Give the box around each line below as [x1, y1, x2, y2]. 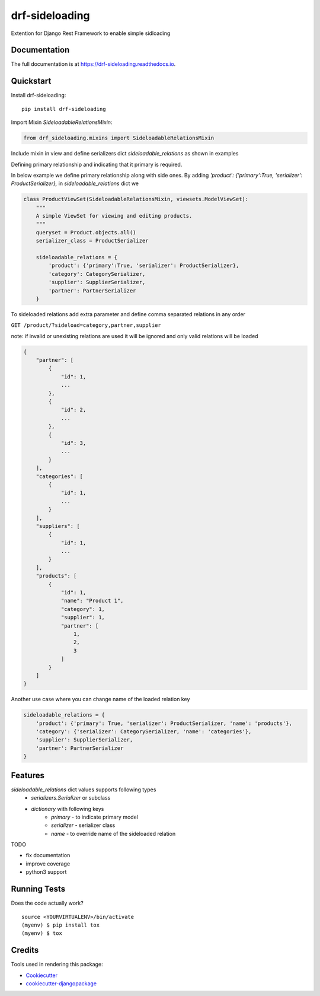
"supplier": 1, [60, 614, 105, 621]
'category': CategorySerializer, [48, 271, 146, 277]
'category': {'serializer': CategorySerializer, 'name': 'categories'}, [36, 728, 252, 735]
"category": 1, [60, 606, 105, 612]
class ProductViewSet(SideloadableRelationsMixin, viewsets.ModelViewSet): [23, 196, 249, 203]
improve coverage [25, 860, 71, 867]
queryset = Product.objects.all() [36, 229, 136, 236]
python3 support [25, 868, 67, 876]
